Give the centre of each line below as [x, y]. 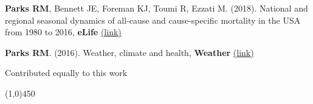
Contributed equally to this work [66, 73]
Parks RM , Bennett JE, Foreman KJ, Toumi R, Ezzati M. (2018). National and [156, 8]
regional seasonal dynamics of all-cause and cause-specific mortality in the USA [153, 20]
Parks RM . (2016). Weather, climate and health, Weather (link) [129, 52]
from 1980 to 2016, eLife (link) [63, 32]
